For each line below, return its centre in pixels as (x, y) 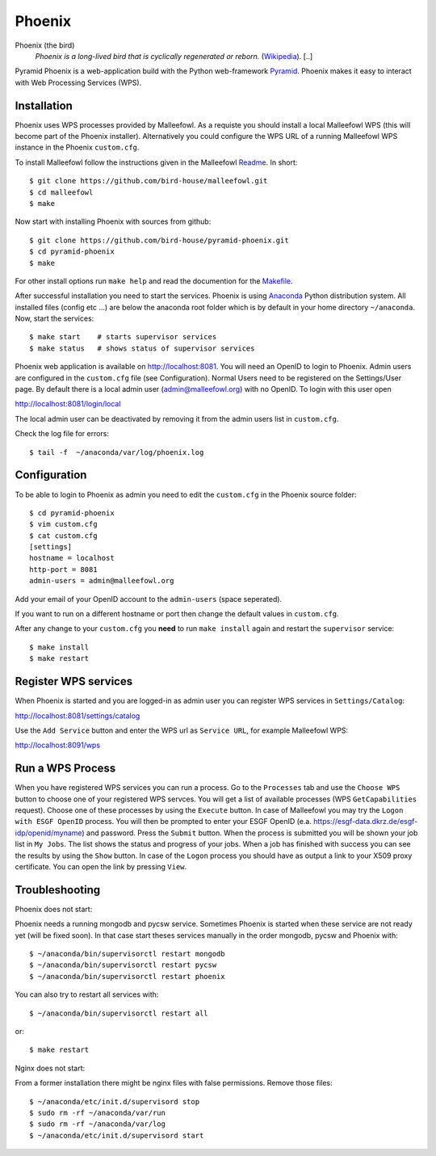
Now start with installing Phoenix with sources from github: (113, 221)
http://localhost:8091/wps (58, 745)
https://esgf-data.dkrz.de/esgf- (366, 822)
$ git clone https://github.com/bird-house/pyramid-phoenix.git (159, 240)
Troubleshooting (58, 890)
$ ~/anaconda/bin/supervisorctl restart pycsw (123, 965)
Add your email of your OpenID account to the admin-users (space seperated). (149, 599)
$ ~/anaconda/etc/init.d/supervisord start (117, 1135)
